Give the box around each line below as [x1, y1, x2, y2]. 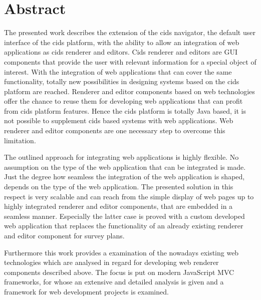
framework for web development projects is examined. [4, 286, 169, 296]
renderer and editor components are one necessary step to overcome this [4, 125, 225, 136]
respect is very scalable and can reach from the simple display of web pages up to [4, 191, 254, 201]
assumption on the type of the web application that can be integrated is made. [4, 161, 246, 172]
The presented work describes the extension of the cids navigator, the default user [4, 27, 255, 38]
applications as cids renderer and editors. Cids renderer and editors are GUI [4, 47, 238, 57]
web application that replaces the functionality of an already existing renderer [4, 220, 243, 231]
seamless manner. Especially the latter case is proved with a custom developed [4, 210, 245, 221]
